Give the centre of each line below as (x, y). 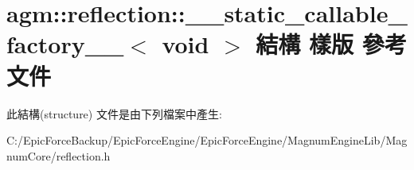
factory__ (65, 44)
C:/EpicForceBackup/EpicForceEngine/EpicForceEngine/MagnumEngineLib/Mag (207, 140)
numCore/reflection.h (59, 155)
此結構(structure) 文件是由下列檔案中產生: (114, 113)
